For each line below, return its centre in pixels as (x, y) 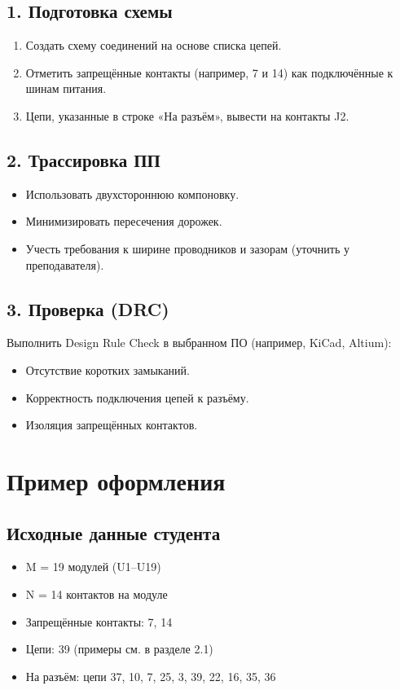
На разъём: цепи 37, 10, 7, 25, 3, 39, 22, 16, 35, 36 (151, 676)
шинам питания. (66, 88)
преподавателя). (65, 264)
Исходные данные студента (114, 532)
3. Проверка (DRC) (88, 308)
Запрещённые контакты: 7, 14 (99, 621)
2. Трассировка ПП (84, 159)
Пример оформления (116, 480)
